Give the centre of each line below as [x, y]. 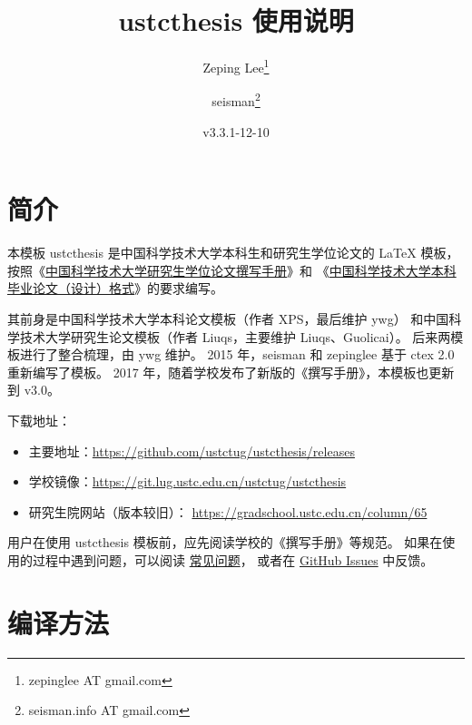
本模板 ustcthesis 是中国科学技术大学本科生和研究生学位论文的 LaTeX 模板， [233, 253]
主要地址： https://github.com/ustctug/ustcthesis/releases [192, 451]
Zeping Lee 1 [236, 66]
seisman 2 [236, 100]
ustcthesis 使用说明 [236, 20]
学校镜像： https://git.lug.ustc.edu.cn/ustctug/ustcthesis [187, 481]
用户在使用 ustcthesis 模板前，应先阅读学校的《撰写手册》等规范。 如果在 [225, 542]
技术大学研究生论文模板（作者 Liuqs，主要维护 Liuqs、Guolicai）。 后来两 [235, 336]
